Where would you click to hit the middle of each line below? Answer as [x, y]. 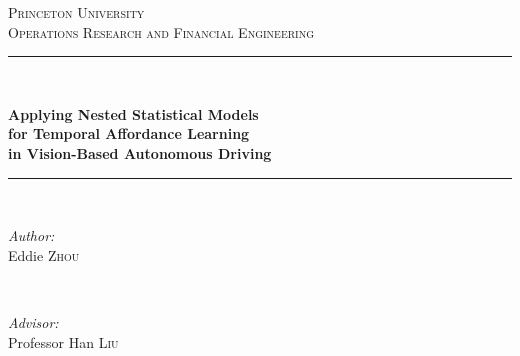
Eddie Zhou [44, 254]
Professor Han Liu [63, 341]
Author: [31, 235]
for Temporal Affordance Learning [129, 133]
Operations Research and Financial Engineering [161, 31]
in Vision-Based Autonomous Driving [140, 152]
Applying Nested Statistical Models [133, 113]
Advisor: [33, 321]
